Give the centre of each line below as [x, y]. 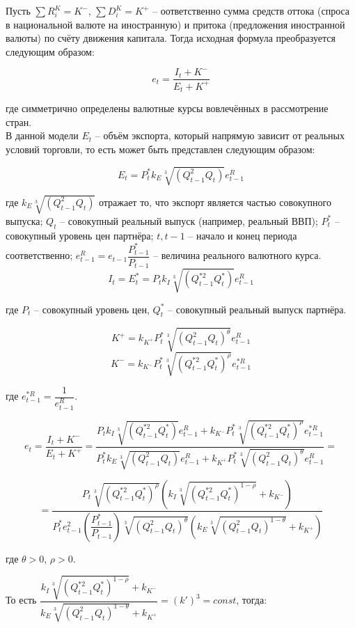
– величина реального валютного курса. [237, 255]
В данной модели [42, 135]
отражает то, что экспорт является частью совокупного [215, 202]
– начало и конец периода [243, 235]
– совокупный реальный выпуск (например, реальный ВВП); [189, 220]
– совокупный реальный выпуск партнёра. [257, 309]
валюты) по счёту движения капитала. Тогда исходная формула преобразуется [171, 38]
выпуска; [24, 220]
